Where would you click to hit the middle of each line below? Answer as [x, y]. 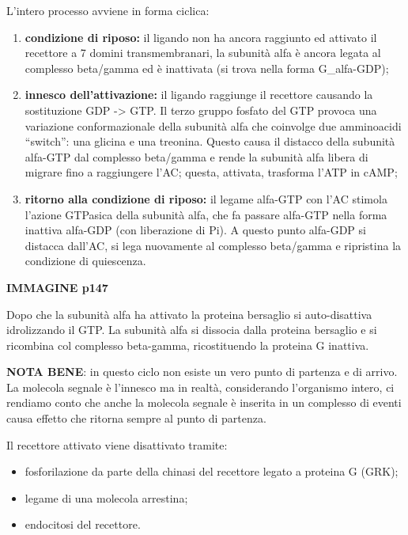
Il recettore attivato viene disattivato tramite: [117, 444]
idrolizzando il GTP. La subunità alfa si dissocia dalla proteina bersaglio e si [192, 330]
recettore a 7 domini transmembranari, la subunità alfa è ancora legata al [203, 53]
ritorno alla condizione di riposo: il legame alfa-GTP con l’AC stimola [206, 198]
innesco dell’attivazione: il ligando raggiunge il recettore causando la [199, 95]
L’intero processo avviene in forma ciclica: [108, 10]
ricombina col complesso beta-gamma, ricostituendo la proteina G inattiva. [188, 345]
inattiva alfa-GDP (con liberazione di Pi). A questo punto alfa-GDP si [195, 230]
